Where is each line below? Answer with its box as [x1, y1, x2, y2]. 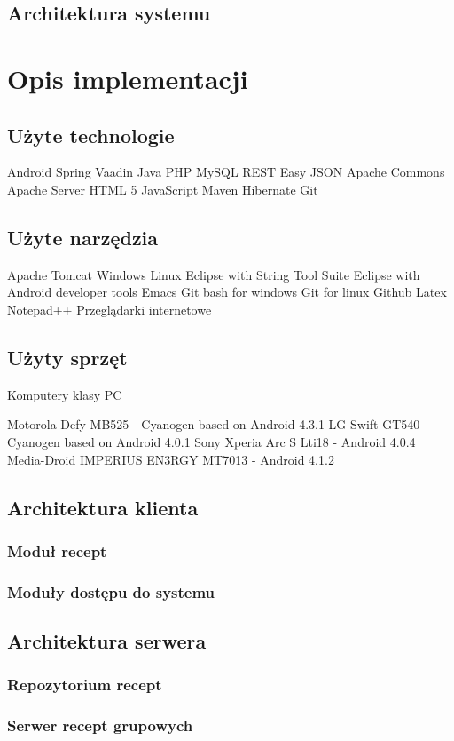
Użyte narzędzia [7, 223, 159, 251]
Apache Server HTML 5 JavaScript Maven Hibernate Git [7, 179, 318, 198]
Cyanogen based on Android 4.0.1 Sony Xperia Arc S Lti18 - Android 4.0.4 [7, 432, 416, 450]
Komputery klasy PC [7, 385, 122, 403]
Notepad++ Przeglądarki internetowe [7, 299, 212, 318]
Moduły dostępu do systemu [7, 580, 215, 602]
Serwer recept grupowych [7, 714, 193, 737]
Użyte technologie [7, 121, 175, 148]
